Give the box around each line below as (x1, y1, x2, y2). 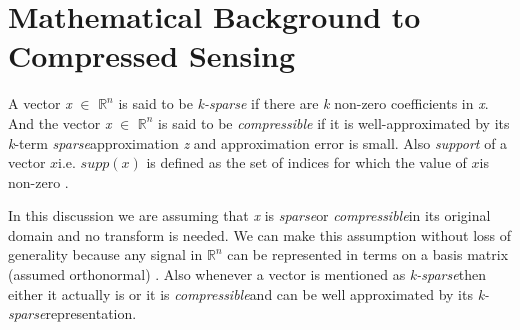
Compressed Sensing (8, 35, 296, 76)
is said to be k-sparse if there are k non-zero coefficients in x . (118, 93, 489, 114)
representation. (45, 303, 137, 324)
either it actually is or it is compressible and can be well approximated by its (8, 283, 473, 304)
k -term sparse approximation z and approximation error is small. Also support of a (8, 132, 508, 153)
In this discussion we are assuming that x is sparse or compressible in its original (8, 205, 491, 226)
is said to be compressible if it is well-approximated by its (158, 112, 510, 133)
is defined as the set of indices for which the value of (146, 152, 467, 173)
